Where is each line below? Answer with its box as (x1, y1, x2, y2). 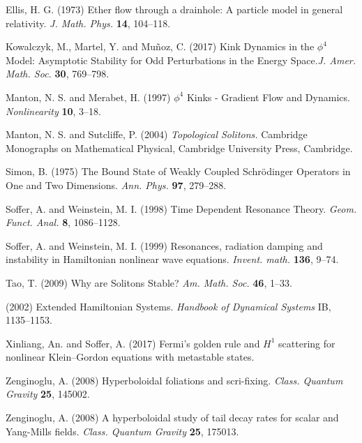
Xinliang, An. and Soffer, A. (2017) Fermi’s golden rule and (6, 336, 260, 350)
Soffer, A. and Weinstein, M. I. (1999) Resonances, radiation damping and (6, 238, 323, 253)
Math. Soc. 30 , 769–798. (6, 66, 110, 81)
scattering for (278, 336, 335, 350)
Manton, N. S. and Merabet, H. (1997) (6, 89, 171, 104)
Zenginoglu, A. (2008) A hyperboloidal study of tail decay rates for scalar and (6, 410, 339, 425)
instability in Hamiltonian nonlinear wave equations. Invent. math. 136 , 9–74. (6, 252, 339, 266)
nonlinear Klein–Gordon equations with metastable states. (6, 350, 255, 364)
